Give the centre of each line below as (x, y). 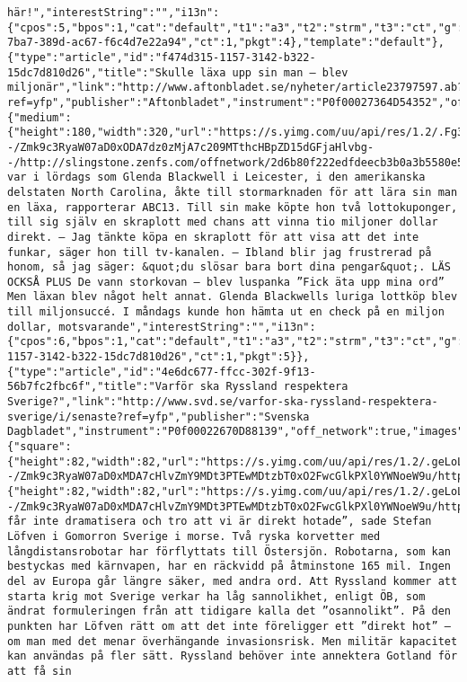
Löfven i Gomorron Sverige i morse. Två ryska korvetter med (194, 536)
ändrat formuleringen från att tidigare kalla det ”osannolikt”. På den (229, 611)
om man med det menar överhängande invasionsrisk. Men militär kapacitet (233, 641)
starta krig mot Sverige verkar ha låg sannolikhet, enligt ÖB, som (216, 596)
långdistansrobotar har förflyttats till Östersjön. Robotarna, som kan (229, 551)
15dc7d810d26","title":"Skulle (101, 72)
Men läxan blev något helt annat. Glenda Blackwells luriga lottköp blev (233, 297)
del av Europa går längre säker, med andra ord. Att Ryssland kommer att (233, 581)
